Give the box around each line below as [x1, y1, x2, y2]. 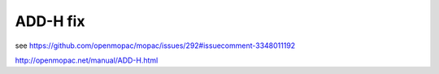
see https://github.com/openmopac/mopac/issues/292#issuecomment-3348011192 [15, 41, 296, 50]
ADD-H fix [15, 12, 85, 30]
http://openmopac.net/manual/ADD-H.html [15, 55, 159, 65]
